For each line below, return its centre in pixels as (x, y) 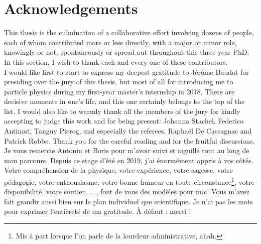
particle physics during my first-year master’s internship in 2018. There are (119, 91)
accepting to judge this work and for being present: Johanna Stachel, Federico (124, 121)
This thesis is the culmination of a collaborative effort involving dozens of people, (129, 32)
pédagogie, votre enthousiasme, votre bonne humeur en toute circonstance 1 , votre (129, 181)
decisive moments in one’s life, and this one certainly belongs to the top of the (124, 101)
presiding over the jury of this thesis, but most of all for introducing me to (119, 82)
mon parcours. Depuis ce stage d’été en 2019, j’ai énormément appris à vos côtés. (129, 160)
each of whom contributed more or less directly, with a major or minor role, (120, 42)
